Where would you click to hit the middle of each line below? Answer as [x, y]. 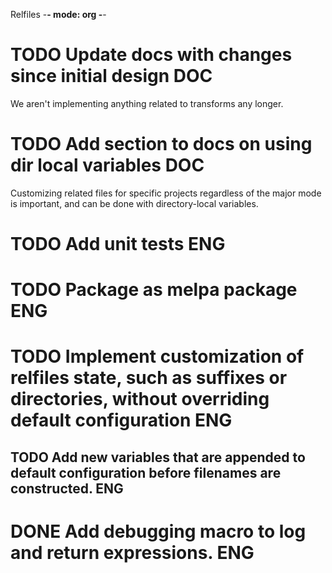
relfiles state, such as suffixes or [149, 378]
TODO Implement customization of [157, 356]
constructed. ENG [67, 488]
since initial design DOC [111, 76]
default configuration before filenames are [146, 472]
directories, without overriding [140, 399]
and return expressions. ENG [132, 553]
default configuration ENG [121, 420]
